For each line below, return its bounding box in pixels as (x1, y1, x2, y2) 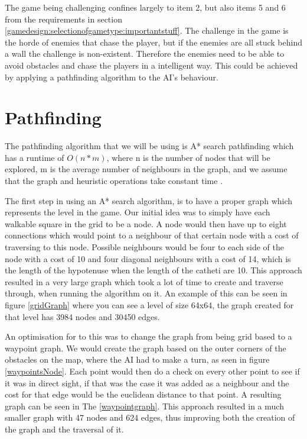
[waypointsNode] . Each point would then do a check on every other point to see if (5, 364, 300, 377)
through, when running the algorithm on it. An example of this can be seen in (5, 287, 288, 299)
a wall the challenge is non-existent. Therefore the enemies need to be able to (5, 47, 285, 60)
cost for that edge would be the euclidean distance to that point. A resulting (5, 388, 282, 401)
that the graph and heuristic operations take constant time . (5, 175, 223, 187)
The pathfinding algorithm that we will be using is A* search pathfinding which (5, 140, 294, 152)
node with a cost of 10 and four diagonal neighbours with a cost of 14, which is (5, 252, 291, 264)
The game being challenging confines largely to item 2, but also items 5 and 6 (5, 1, 286, 13)
